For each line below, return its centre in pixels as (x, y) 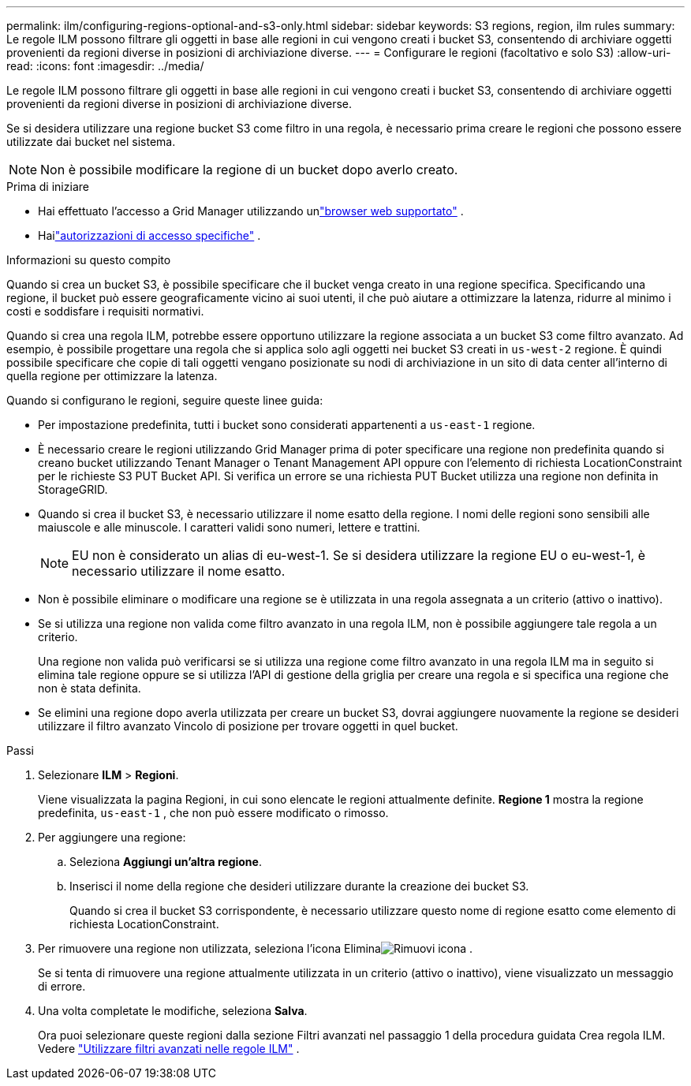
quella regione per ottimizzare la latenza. (112, 376)
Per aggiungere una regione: (112, 837)
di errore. (62, 986)
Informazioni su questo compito (89, 260)
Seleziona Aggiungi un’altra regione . (166, 862)
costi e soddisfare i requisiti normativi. (105, 311)
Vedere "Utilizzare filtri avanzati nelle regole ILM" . (169, 1049)
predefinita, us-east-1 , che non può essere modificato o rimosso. (213, 813)
